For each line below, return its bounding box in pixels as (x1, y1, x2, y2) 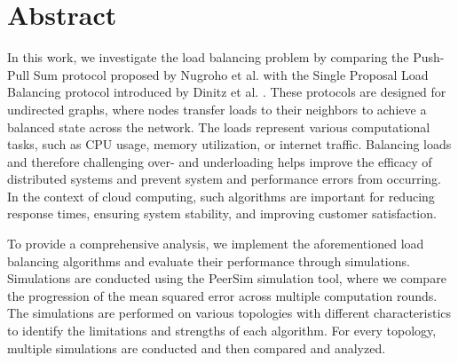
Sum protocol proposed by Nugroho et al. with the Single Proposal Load (33, 65, 429, 83)
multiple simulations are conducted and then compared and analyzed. (7, 338, 386, 357)
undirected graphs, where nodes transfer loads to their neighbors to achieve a (7, 99, 427, 118)
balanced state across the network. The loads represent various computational (7, 117, 430, 136)
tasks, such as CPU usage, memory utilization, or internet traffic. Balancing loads (7, 135, 452, 154)
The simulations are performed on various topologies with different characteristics (7, 304, 452, 322)
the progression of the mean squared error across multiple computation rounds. (7, 286, 438, 304)
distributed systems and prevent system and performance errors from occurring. (7, 170, 441, 188)
